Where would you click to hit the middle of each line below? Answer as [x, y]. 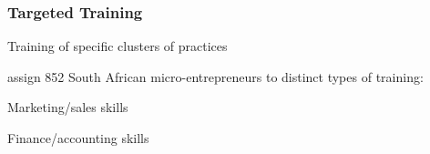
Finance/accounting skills [78, 138]
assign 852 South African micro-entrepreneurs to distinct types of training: [215, 76]
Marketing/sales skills [68, 107]
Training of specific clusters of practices [118, 46]
